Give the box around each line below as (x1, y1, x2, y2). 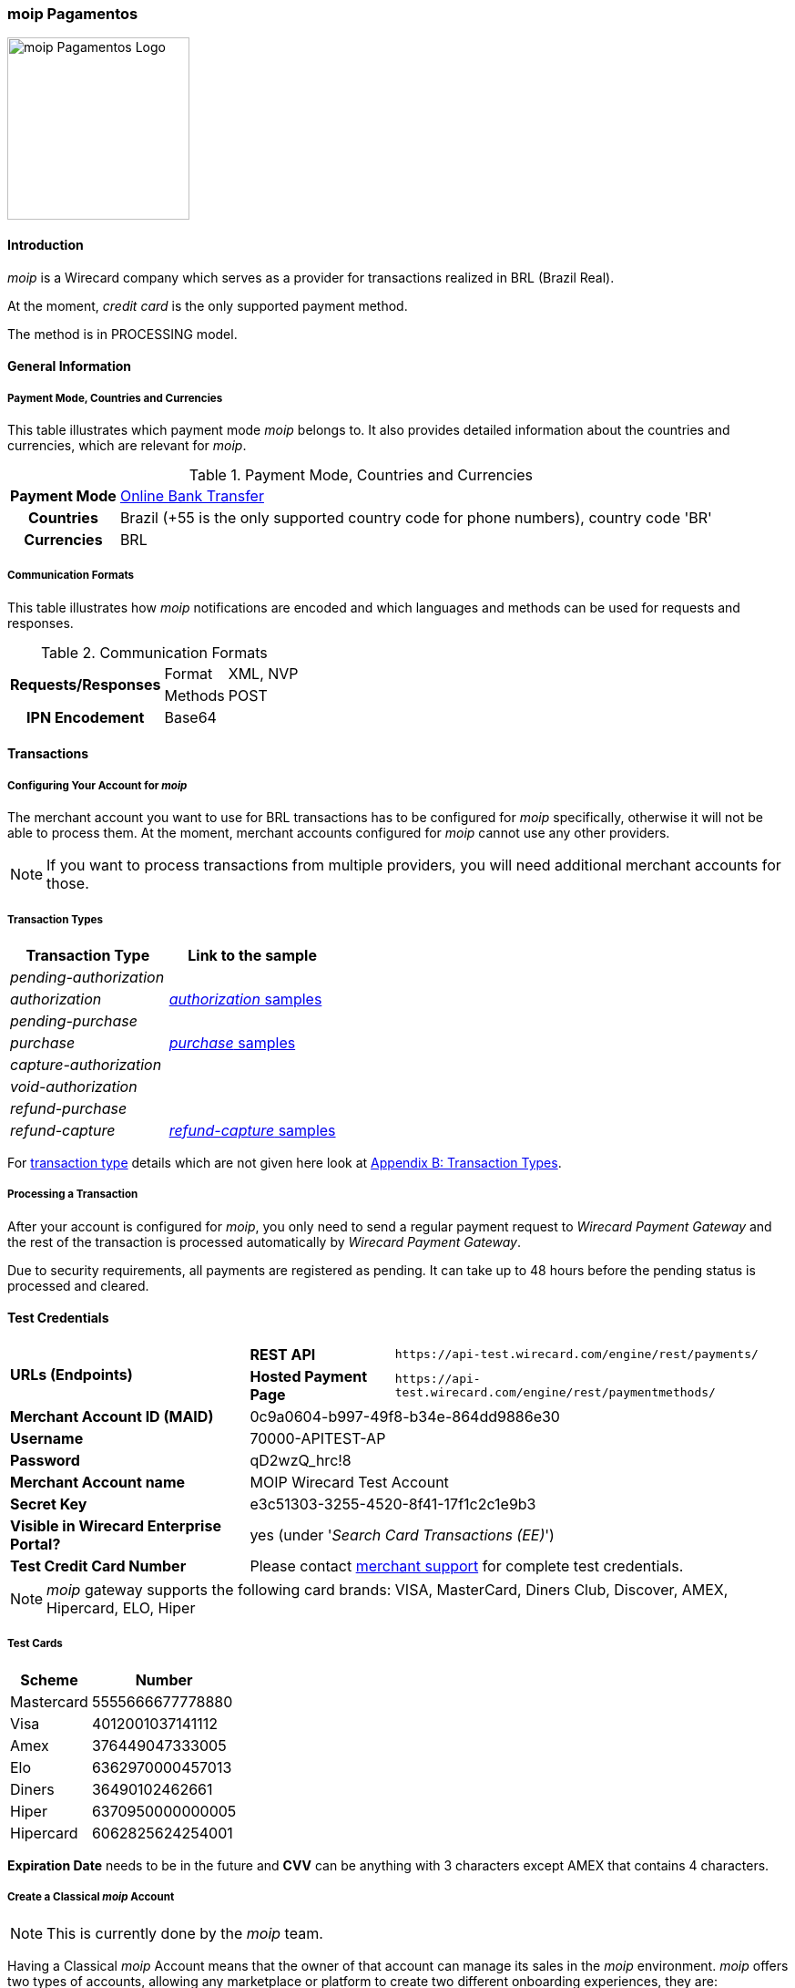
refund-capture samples (168, 1120, 336, 1139)
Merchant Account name (10, 1472, 186, 1491)
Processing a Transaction (7, 1188, 138, 1201)
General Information (7, 358, 132, 375)
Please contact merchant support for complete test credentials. (250, 1556, 684, 1575)
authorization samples (168, 989, 322, 1008)
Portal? (10, 1534, 61, 1553)
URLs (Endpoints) (10, 1365, 133, 1384)
